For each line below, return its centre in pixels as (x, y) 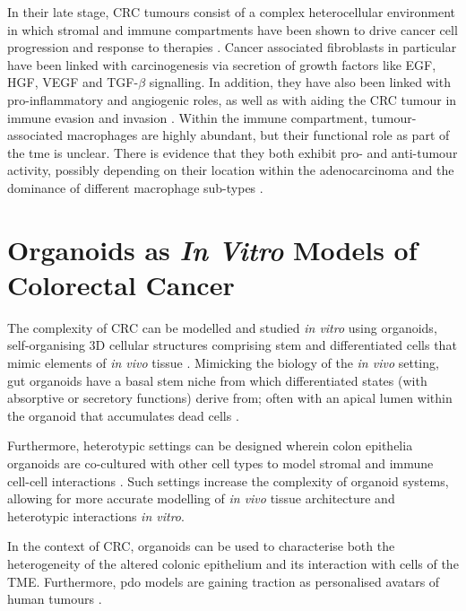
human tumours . (55, 599)
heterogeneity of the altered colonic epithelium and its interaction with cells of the (233, 563)
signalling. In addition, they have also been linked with (300, 82)
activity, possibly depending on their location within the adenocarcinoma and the (231, 170)
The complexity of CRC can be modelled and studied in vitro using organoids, (222, 327)
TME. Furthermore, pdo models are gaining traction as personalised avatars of (224, 581)
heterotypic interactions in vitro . (96, 515)
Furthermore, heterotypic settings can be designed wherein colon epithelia (210, 445)
